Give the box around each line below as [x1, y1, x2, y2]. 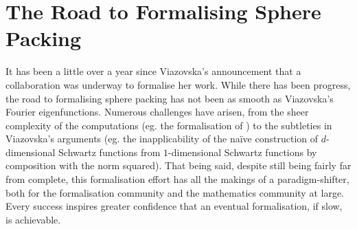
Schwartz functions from [58, 144, 161, 159]
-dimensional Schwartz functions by [168, 144, 317, 159]
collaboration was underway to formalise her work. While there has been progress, [5, 77, 351, 91]
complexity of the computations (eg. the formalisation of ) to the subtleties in [5, 118, 332, 132]
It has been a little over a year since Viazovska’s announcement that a [5, 64, 301, 78]
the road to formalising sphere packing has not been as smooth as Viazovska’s [5, 91, 334, 105]
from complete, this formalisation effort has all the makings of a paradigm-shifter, [5, 172, 349, 186]
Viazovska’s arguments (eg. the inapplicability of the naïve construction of [5, 131, 319, 146]
